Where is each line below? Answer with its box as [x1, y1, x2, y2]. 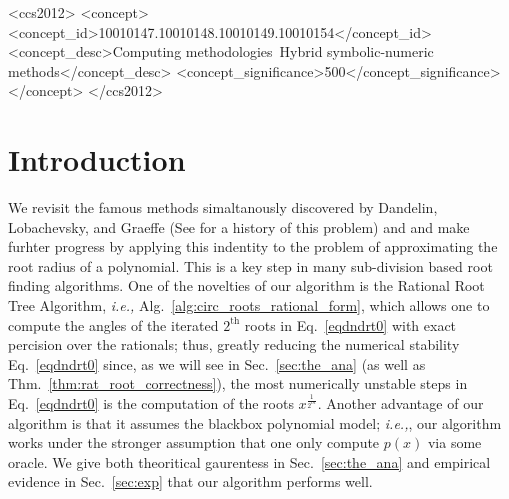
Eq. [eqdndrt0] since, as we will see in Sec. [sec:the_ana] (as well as [8, 353, 426, 374]
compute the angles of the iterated [8, 314, 219, 335]
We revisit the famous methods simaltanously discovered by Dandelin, [8, 197, 438, 218]
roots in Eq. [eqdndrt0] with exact [244, 314, 457, 335]
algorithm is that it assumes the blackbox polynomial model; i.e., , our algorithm [8, 412, 502, 433]
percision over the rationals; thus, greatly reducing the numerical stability [8, 334, 460, 355]
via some [427, 432, 482, 453]
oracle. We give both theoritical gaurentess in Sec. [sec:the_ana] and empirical [8, 451, 491, 472]
